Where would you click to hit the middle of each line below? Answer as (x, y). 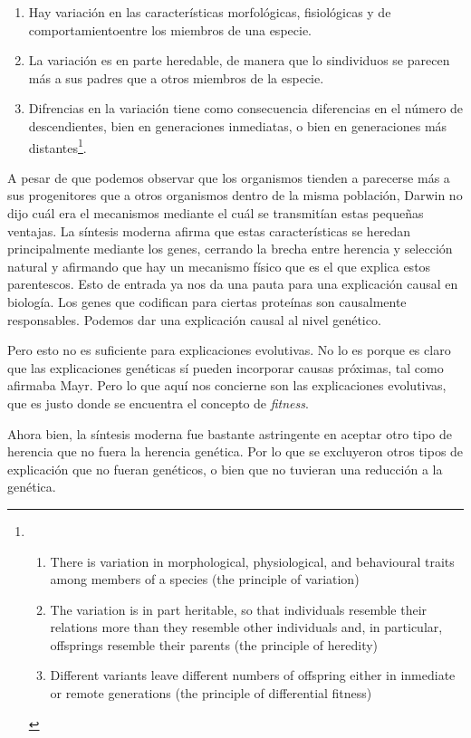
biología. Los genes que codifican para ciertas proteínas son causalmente (207, 301)
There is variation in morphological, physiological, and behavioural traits (252, 561)
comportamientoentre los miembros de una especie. (170, 29)
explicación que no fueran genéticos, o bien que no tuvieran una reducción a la (225, 469)
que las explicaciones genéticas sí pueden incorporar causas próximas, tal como (226, 367)
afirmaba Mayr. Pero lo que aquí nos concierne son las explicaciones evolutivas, (227, 385)
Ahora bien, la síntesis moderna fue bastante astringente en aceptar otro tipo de (230, 433)
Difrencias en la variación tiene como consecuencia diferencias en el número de (246, 108)
